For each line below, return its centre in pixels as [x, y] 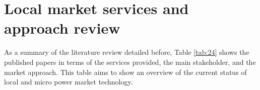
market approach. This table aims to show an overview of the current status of [125, 72]
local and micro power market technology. [69, 82]
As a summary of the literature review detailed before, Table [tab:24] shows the [127, 52]
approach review [62, 28]
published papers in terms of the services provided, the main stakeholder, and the [130, 62]
